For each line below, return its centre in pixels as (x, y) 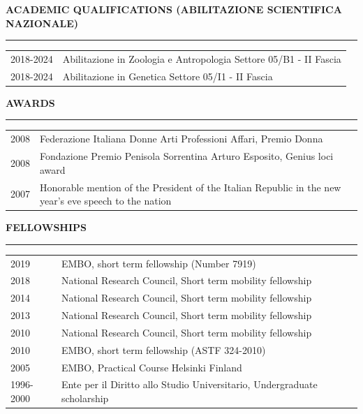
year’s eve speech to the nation (106, 201)
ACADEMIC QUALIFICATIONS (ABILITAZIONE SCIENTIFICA (174, 9)
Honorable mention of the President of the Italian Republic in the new (191, 187)
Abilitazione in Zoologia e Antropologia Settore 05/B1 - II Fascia (202, 58)
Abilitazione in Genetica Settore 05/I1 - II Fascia (168, 76)
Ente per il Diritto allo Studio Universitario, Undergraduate (189, 384)
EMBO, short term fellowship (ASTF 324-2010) (163, 349)
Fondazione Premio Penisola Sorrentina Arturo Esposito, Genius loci (187, 156)
